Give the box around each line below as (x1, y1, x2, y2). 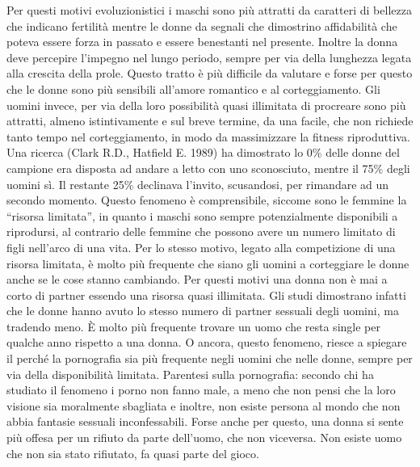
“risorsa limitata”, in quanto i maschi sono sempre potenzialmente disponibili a (6, 207, 398, 224)
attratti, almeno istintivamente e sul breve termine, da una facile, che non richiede (6, 112, 414, 129)
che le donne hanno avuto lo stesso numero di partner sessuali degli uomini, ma (6, 302, 399, 319)
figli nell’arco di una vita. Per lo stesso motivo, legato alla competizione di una (6, 238, 396, 255)
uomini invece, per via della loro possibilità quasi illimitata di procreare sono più (6, 96, 406, 113)
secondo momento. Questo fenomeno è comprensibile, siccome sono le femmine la (6, 191, 407, 208)
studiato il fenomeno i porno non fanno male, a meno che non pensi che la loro (6, 381, 396, 398)
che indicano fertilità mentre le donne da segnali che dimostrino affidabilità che (6, 17, 397, 34)
